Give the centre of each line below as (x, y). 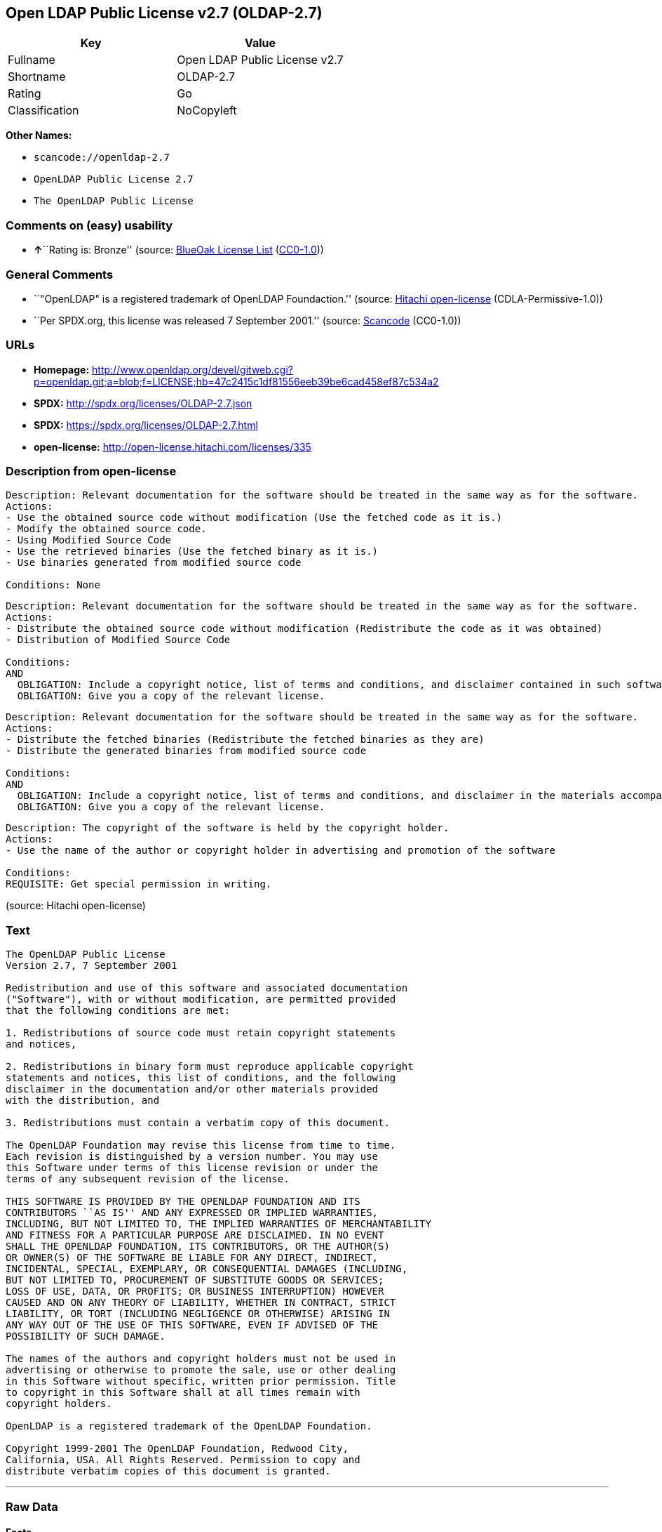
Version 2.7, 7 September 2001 (92, 966)
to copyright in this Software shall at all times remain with (183, 1393)
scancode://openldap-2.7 (102, 158)
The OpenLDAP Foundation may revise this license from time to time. (201, 1145)
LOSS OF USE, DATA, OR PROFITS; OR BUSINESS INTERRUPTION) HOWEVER (195, 1292)
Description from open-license (91, 471)
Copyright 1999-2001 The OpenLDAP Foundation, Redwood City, (177, 1449)
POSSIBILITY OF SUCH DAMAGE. (86, 1336)
